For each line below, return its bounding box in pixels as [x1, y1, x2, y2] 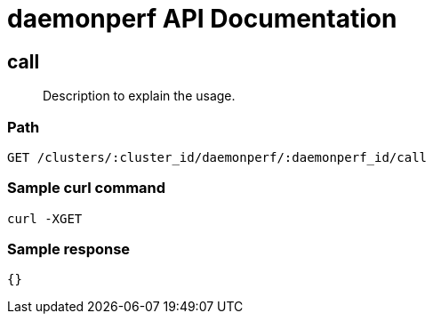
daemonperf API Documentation [7, 4, 397, 34]
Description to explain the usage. [43, 88, 236, 104]
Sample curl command [7, 179, 166, 197]
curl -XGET [7, 211, 83, 226]
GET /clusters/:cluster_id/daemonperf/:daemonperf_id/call [7, 149, 428, 165]
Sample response [7, 240, 131, 259]
